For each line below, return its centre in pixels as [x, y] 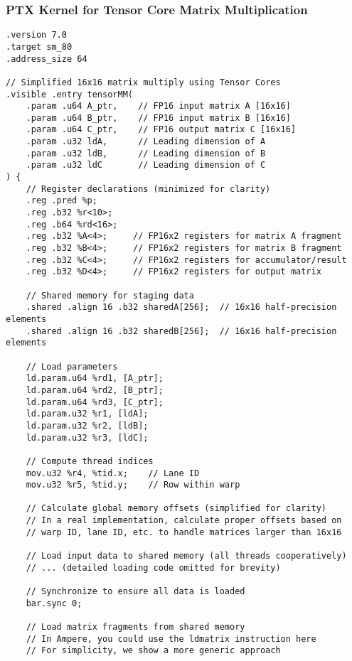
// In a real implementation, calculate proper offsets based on [184, 521]
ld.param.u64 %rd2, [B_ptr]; [95, 390]
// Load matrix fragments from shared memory [135, 627]
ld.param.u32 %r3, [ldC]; [87, 437]
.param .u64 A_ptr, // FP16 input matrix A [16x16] [158, 106]
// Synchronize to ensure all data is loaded [135, 592]
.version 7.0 [36, 35]
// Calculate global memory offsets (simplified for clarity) [176, 509]
